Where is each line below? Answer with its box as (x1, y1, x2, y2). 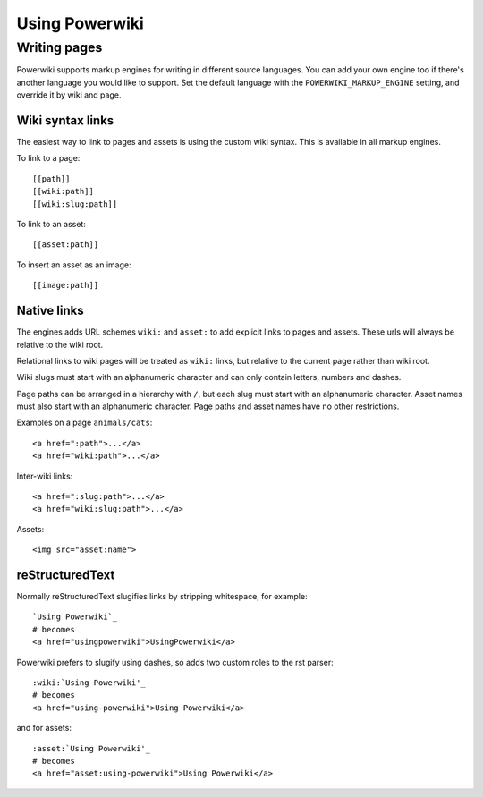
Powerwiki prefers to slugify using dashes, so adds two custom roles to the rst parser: (16, 657, 335, 667)
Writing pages (16, 39, 103, 55)
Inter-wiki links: (16, 471, 73, 481)
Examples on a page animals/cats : (16, 417, 153, 428)
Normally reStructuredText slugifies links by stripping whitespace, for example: (16, 591, 308, 602)
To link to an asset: (16, 219, 87, 230)
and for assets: (16, 723, 72, 733)
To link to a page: (16, 153, 80, 164)
